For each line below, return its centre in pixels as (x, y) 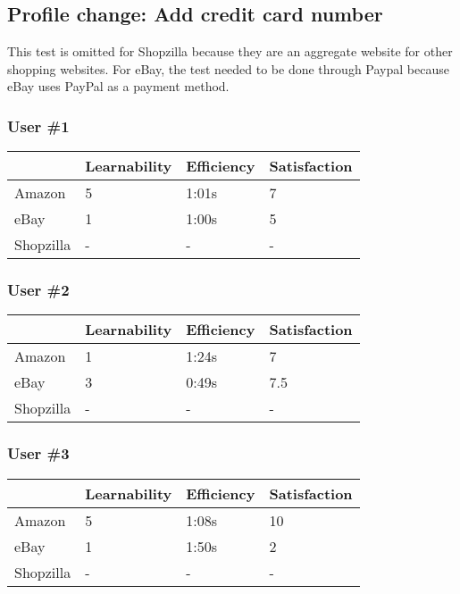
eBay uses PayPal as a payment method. (118, 86)
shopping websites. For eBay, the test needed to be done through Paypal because (228, 68)
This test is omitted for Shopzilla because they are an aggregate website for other (230, 51)
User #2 (38, 290)
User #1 (38, 125)
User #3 (38, 453)
